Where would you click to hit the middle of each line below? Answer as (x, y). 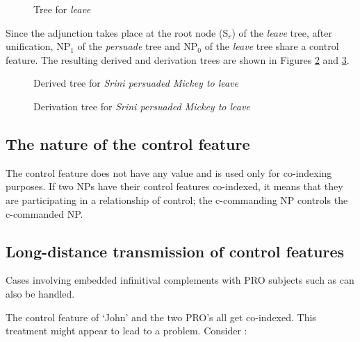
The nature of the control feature (128, 143)
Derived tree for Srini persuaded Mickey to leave (136, 83)
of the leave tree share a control (272, 46)
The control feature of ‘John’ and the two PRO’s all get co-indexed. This (161, 317)
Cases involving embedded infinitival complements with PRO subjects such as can (180, 280)
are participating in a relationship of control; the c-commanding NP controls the (177, 199)
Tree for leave (62, 9)
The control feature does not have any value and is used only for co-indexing (169, 172)
